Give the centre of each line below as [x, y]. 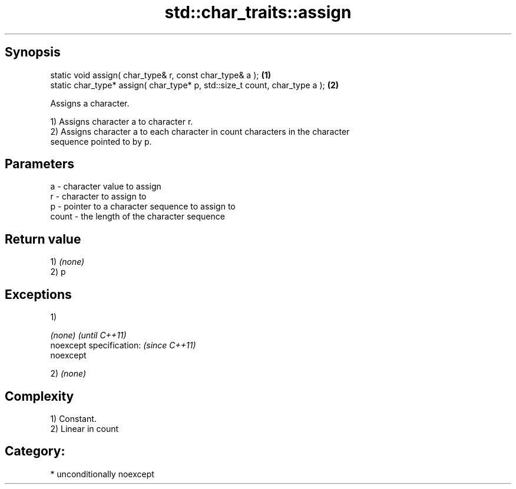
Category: [35, 451]
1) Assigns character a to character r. [122, 121]
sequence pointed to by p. [101, 141]
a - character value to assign [106, 187]
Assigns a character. [90, 103]
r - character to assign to [98, 197]
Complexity [39, 396]
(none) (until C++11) [88, 335]
